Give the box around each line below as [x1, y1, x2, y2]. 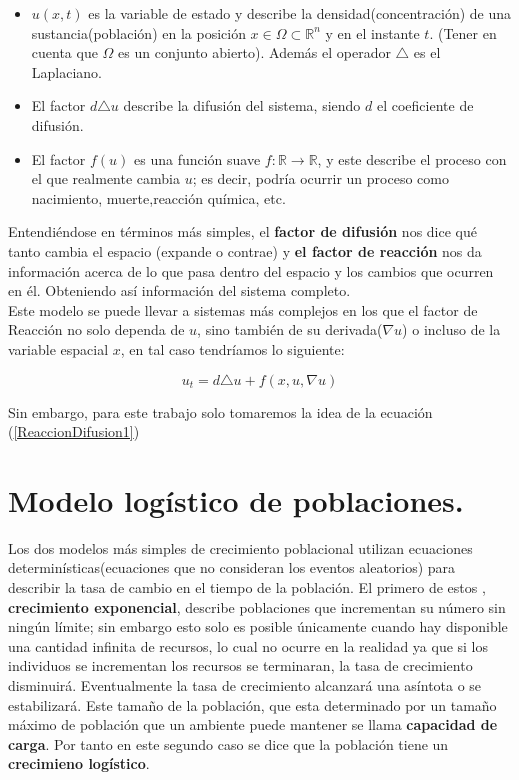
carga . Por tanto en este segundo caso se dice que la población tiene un [8, 733, 449, 754]
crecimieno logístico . [8, 753, 150, 774]
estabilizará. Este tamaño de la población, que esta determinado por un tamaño [8, 694, 497, 715]
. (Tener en [429, 22, 497, 43]
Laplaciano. [31, 61, 103, 82]
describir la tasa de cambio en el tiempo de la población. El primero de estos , [8, 577, 486, 597]
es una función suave [134, 148, 261, 169]
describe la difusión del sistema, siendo [123, 95, 361, 116]
